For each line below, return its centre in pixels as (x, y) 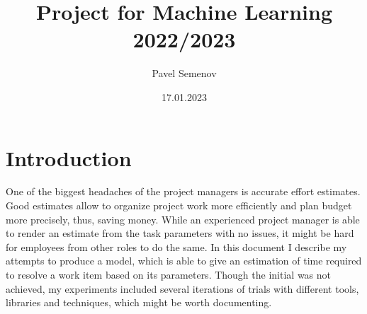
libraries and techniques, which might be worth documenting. (139, 302)
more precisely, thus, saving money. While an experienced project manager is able (183, 219)
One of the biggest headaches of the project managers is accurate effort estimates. (183, 191)
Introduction (69, 157)
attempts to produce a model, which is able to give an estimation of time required (184, 261)
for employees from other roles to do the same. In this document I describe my (176, 246)
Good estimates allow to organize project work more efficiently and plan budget (179, 205)
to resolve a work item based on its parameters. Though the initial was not (169, 274)
